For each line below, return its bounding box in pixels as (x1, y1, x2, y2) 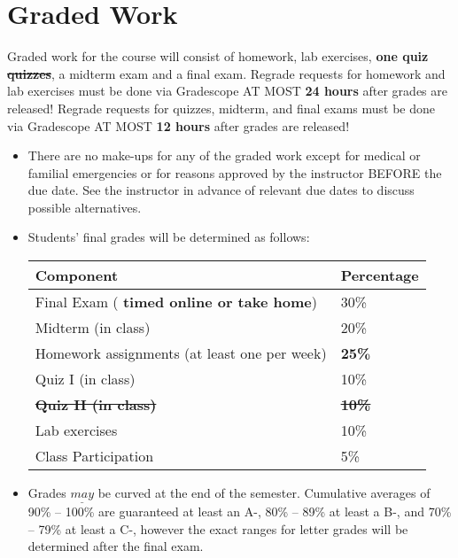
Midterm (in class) (35, 317, 151, 338)
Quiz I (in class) (35, 368, 136, 390)
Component (35, 265, 119, 286)
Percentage (340, 265, 419, 286)
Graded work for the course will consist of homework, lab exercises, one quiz (7, 47, 429, 66)
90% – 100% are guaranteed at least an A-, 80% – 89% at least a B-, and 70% (27, 502, 452, 521)
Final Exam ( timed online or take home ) (35, 291, 317, 313)
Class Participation (35, 446, 154, 467)
